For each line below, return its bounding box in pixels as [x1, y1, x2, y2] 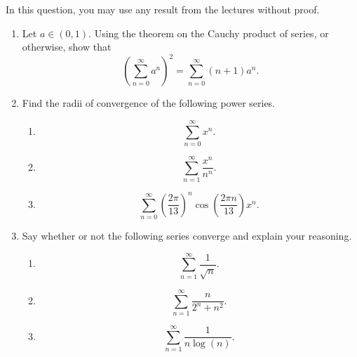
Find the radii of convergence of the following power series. [22, 96, 276, 110]
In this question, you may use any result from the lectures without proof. [6, 2, 320, 16]
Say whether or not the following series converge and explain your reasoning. [22, 228, 352, 242]
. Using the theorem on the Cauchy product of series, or [88, 25, 329, 40]
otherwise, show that [22, 39, 112, 54]
